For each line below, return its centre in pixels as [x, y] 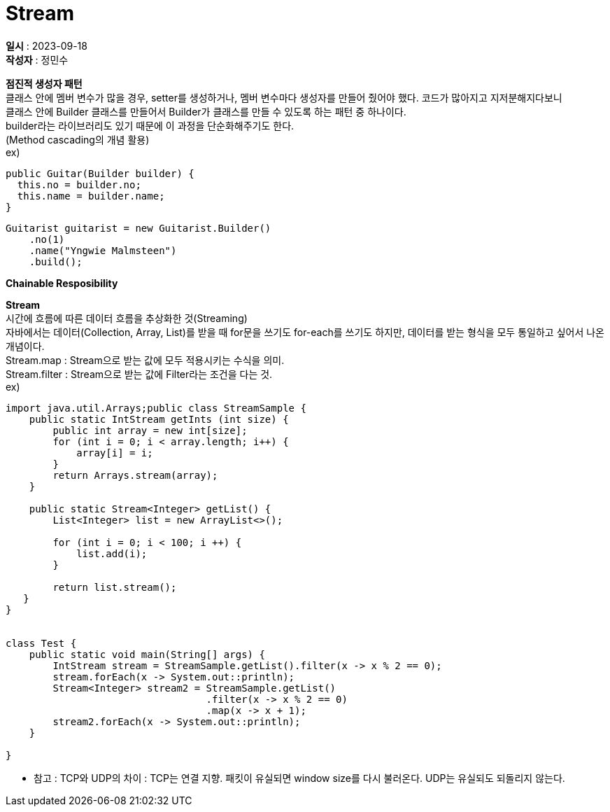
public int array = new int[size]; [150, 430]
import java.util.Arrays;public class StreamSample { [156, 408]
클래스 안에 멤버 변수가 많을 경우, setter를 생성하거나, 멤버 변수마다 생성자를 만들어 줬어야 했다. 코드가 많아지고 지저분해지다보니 [284, 97]
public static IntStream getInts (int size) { [159, 419]
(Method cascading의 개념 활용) [78, 139]
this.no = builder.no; [79, 184]
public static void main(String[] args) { [147, 654]
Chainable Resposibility [62, 283]
